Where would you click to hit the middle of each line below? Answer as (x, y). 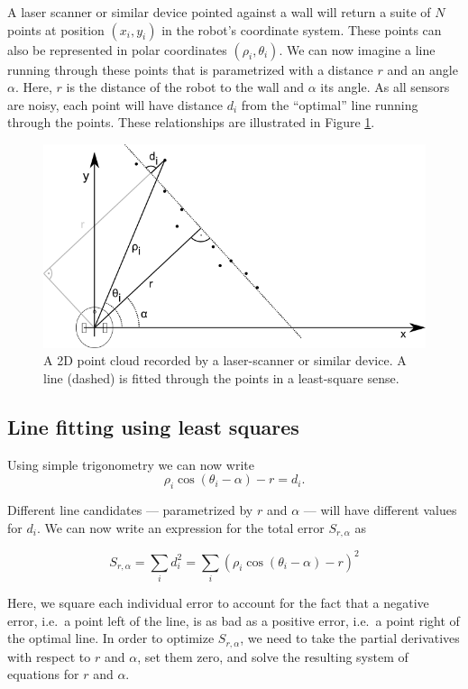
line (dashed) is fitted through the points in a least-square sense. (221, 377)
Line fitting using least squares (153, 426)
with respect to (49, 656)
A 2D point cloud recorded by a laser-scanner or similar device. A (225, 360)
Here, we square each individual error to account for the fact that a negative (218, 602)
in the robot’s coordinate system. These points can (302, 29)
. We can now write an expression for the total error (180, 527)
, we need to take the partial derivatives (350, 638)
